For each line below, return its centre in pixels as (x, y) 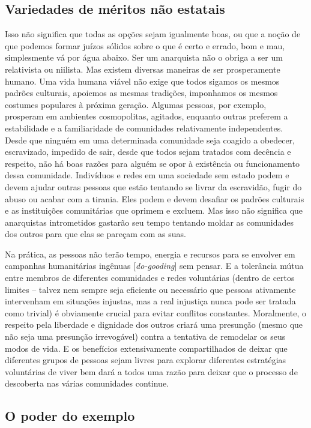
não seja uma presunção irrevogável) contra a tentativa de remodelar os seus (145, 336)
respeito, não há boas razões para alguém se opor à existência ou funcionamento (152, 163)
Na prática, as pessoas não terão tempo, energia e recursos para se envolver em (150, 254)
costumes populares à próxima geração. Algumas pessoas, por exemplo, (136, 104)
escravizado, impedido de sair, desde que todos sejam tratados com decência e (148, 152)
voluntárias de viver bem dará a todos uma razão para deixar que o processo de (151, 371)
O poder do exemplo (70, 416)
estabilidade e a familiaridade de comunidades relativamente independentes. (144, 128)
